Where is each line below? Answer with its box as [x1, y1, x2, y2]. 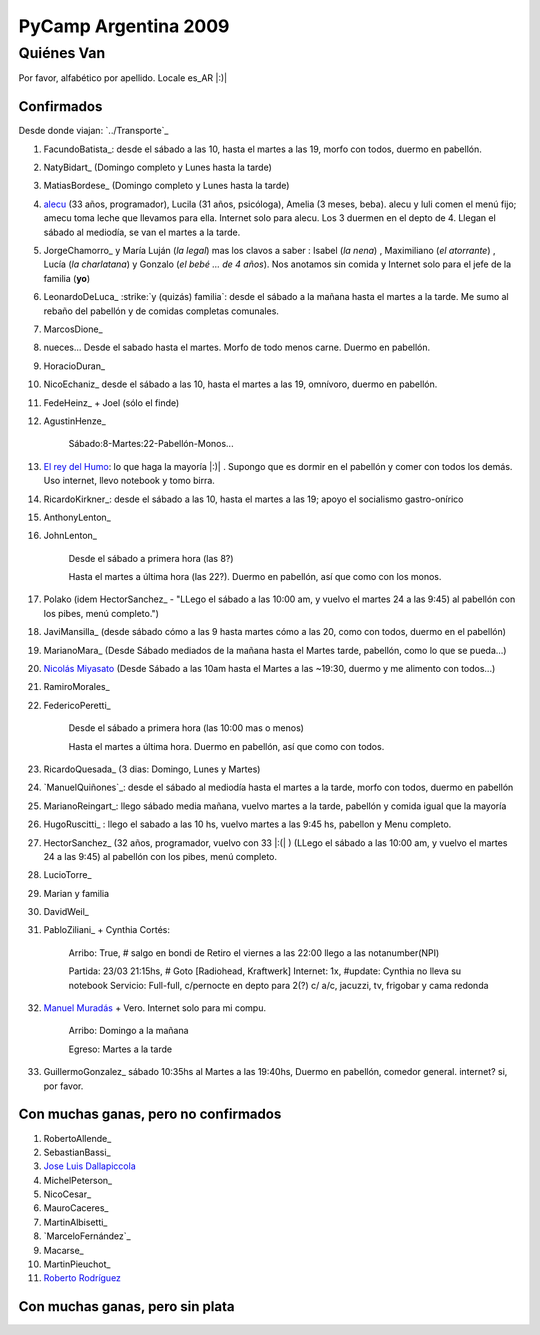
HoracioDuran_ [43, 360, 105, 372]
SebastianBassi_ [43, 1146, 111, 1158]
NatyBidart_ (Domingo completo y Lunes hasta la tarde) [43, 161, 272, 174]
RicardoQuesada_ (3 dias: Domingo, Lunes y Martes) [43, 763, 261, 775]
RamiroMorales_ [43, 681, 110, 693]
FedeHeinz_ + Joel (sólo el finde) [43, 396, 180, 409]
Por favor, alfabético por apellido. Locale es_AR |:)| [18, 72, 228, 84]
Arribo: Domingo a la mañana [68, 1025, 189, 1037]
